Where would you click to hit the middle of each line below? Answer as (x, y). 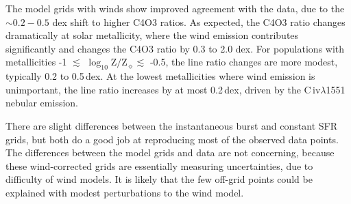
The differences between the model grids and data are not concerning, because (170, 152)
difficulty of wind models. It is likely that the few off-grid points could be (159, 179)
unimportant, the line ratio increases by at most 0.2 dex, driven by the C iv (163, 89)
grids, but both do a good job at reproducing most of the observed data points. (172, 139)
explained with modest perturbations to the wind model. (125, 192)
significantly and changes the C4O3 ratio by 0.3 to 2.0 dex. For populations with (175, 48)
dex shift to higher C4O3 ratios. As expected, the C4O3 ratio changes (199, 21)
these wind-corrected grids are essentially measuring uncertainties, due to (159, 165)
